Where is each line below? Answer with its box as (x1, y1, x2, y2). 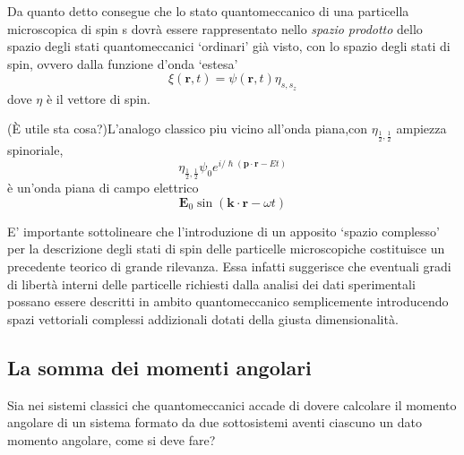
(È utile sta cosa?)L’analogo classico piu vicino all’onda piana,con (7, 119, 368, 138)
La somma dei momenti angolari (7, 353, 312, 381)
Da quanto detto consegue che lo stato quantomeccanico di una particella (7, 2, 409, 20)
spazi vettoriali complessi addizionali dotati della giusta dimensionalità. (7, 309, 399, 328)
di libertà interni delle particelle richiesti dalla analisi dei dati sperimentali (7, 274, 416, 293)
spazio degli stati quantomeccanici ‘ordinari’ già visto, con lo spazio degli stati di (7, 37, 451, 56)
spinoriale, (7, 141, 64, 159)
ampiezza (396, 119, 447, 138)
